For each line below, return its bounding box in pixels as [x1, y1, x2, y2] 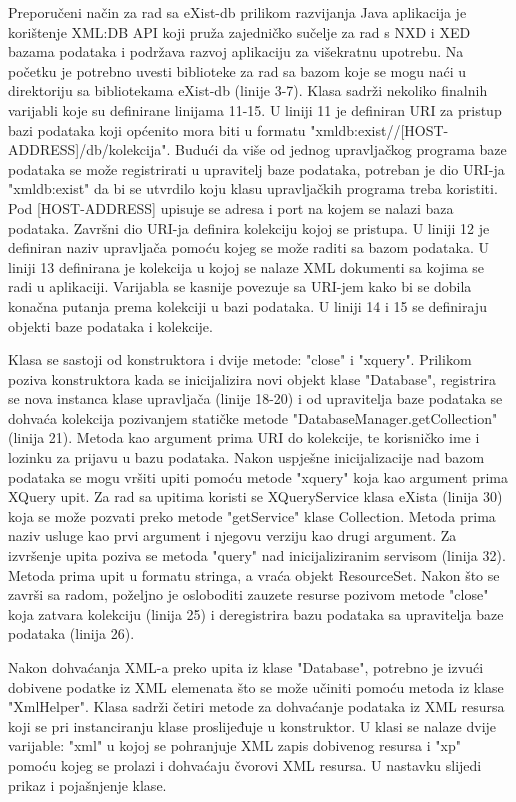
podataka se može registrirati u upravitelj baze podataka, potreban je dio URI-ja [8, 158, 505, 179]
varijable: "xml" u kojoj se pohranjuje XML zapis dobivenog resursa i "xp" [8, 735, 461, 756]
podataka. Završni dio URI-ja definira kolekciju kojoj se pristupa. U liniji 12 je [8, 217, 490, 238]
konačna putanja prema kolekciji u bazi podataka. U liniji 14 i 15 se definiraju [8, 295, 487, 316]
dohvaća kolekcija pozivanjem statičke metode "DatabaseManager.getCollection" [8, 407, 498, 428]
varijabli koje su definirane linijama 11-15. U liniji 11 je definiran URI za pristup [8, 99, 502, 120]
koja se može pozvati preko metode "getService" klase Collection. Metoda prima [8, 505, 496, 526]
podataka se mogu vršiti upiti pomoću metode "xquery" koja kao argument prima [8, 466, 509, 487]
